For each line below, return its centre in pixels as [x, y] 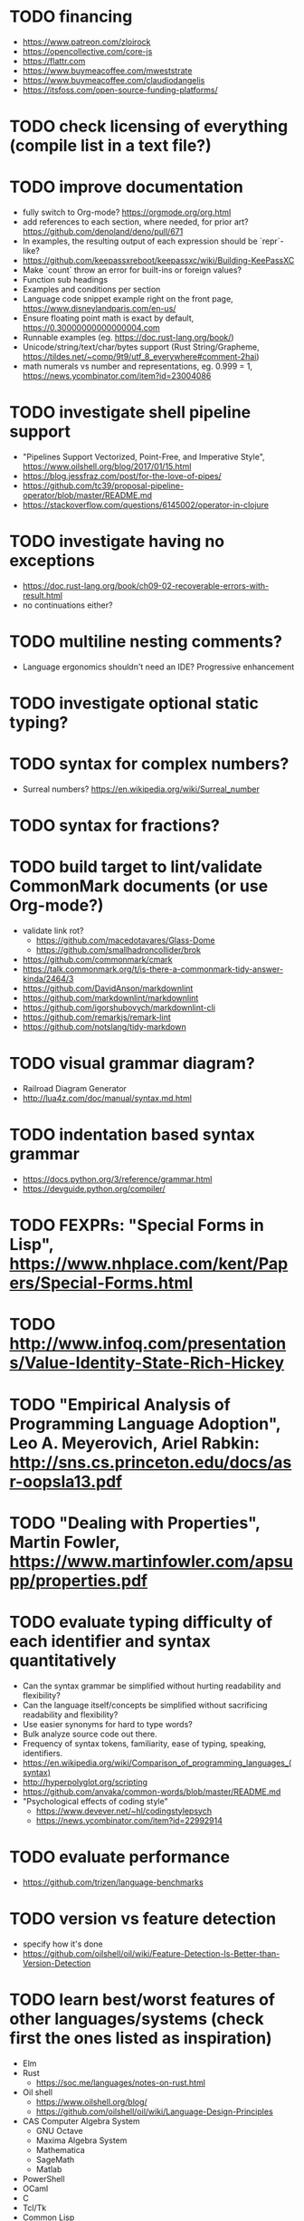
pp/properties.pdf [78, 1580]
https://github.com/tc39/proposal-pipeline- [103, 486]
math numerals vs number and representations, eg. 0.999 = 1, [138, 366]
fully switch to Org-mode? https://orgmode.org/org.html [127, 212]
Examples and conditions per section [91, 289]
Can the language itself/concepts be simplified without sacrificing [145, 1705]
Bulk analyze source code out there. [90, 1734]
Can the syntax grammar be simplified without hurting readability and [152, 1686]
